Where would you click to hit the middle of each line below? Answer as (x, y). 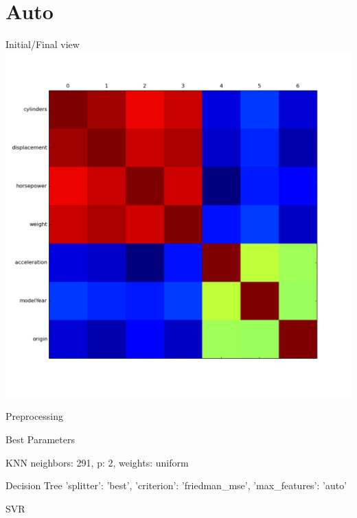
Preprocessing (35, 416)
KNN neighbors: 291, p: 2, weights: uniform (97, 462)
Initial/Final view (43, 44)
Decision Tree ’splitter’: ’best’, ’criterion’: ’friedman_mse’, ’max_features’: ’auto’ (176, 485)
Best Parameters (40, 439)
